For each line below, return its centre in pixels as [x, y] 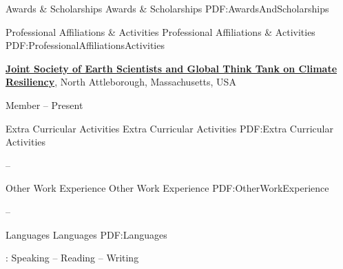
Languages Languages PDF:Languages [86, 234]
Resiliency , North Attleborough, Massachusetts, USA [121, 82]
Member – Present [44, 104]
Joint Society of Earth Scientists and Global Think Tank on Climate [171, 68]
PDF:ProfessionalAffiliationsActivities [85, 45]
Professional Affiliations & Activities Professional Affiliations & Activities [160, 31]
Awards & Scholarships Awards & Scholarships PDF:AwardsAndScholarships [167, 8]
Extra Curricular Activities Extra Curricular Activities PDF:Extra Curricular [169, 128]
